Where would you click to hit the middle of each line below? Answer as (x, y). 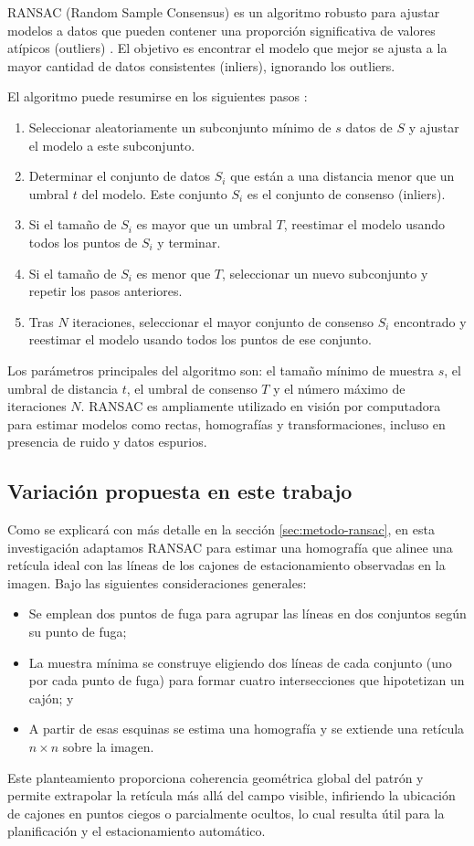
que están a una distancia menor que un (342, 176)
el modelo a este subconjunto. (112, 145)
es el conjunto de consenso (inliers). (346, 193)
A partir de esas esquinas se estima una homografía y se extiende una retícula (247, 729)
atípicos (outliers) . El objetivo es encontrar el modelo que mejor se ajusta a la (227, 48)
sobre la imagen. (108, 747)
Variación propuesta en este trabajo (180, 491)
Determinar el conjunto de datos (120, 176)
